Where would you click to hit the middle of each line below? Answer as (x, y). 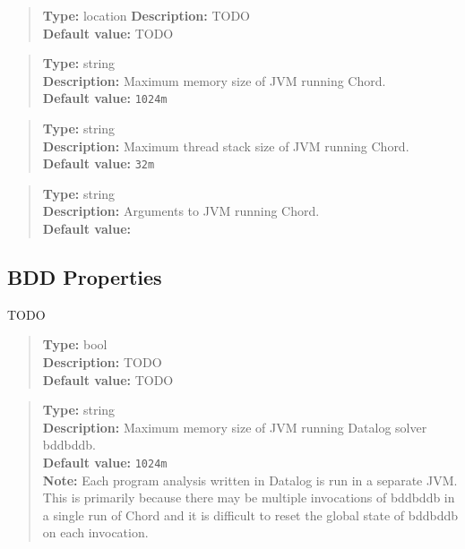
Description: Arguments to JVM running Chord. (181, 211)
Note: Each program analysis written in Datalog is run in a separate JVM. (250, 480)
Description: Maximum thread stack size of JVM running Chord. (226, 146)
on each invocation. (95, 532)
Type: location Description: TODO (146, 15)
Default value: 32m (99, 163)
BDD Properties (85, 277)
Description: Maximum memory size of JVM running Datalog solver (235, 427)
